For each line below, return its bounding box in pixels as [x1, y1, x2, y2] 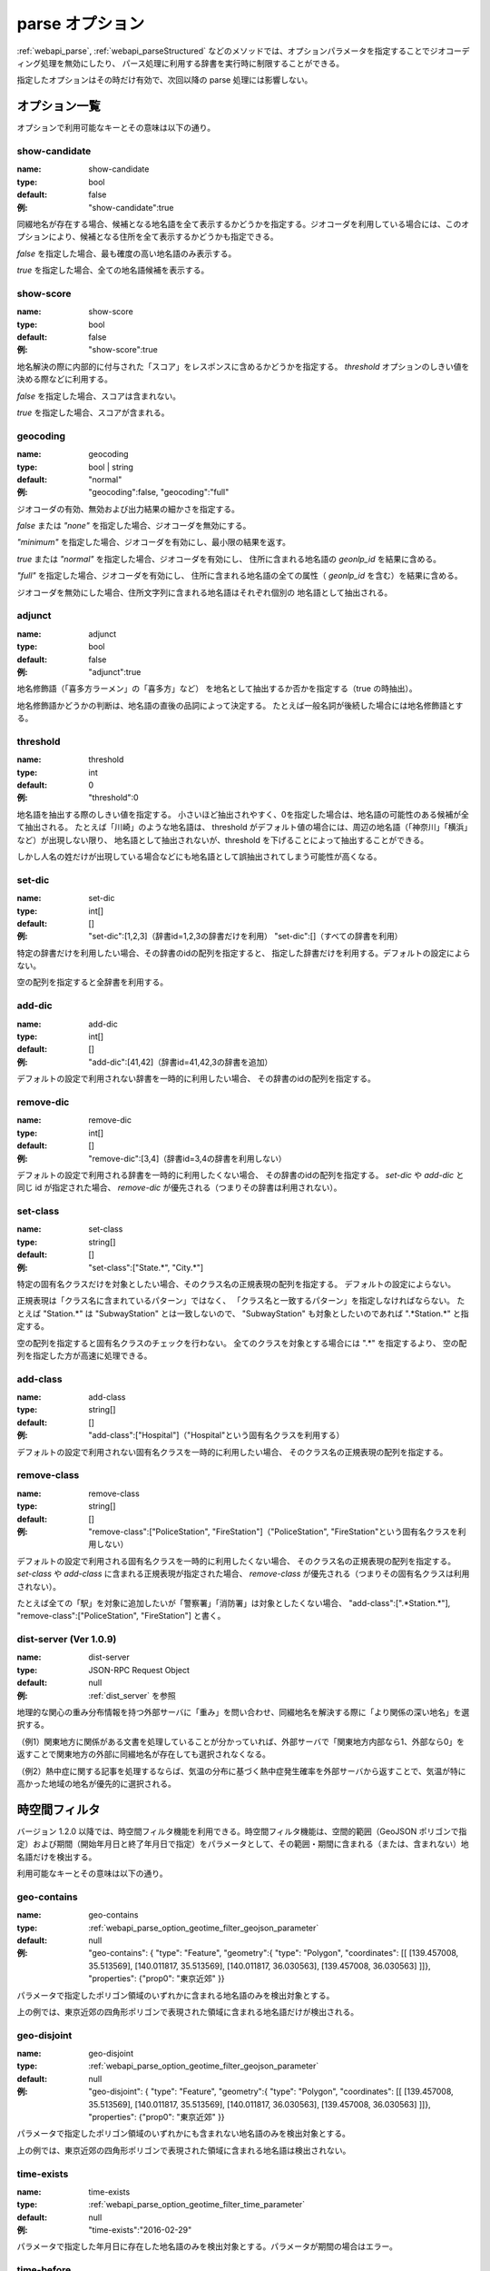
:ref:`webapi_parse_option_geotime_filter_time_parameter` [88, 2199, 306, 2210]
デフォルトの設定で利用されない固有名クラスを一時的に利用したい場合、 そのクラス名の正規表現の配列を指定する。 [16, 1446, 448, 1457]
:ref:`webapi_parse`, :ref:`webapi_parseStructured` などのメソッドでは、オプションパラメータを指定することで [16, 45, 431, 56]
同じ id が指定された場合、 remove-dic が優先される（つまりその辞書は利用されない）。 [16, 1182, 342, 1194]
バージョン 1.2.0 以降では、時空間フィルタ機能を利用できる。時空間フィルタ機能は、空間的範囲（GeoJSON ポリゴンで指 [16, 1826, 467, 1837]
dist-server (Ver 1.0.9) [16, 1633, 117, 1646]
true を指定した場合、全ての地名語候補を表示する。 [16, 264, 210, 276]
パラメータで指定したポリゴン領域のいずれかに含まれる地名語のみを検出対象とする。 [16, 1989, 335, 2000]
